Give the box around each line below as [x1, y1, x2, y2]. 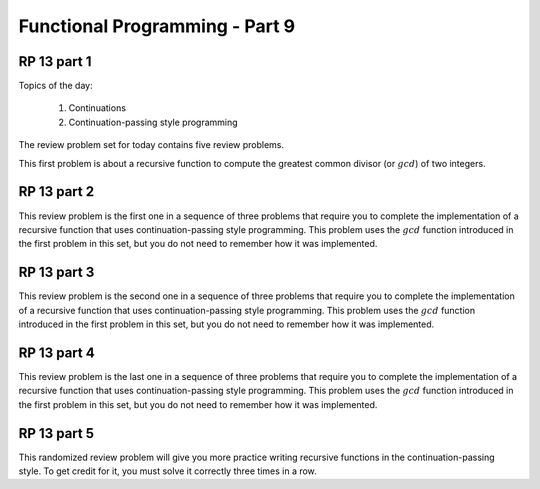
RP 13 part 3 [18, 264, 95, 281]
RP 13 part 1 [18, 53, 92, 70]
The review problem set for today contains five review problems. [18, 139, 285, 151]
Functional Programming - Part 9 [18, 15, 295, 37]
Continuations [68, 102, 127, 114]
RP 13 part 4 [18, 344, 95, 361]
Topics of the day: [18, 80, 94, 92]
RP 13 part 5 [18, 425, 95, 442]
